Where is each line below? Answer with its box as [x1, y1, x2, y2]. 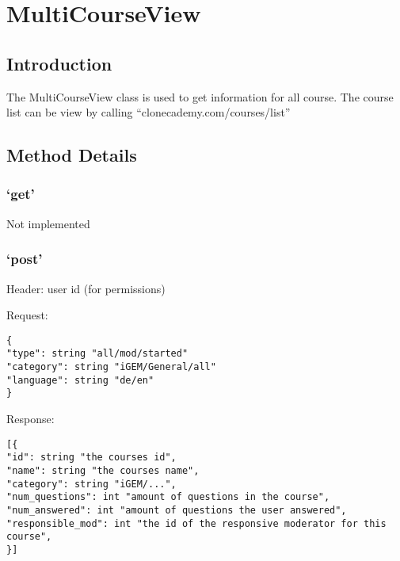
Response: [6, 410, 55, 427]
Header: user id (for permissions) [6, 280, 166, 296]
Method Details [6, 143, 137, 167]
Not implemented [6, 215, 90, 231]
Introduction [6, 51, 112, 75]
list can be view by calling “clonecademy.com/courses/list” [6, 104, 291, 120]
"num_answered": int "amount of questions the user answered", [6, 504, 347, 516]
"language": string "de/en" [6, 374, 154, 386]
